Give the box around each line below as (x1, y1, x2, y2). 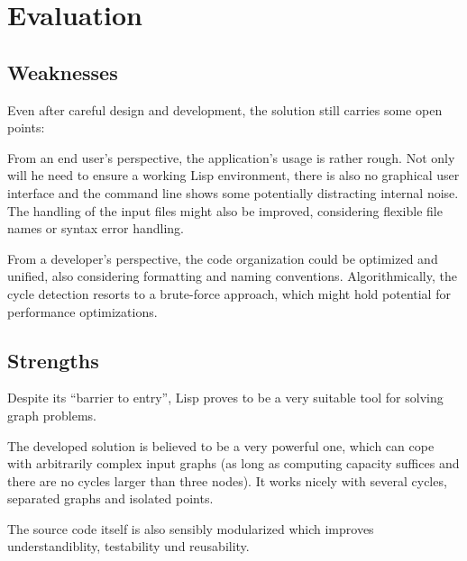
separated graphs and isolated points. (7, 489, 214, 508)
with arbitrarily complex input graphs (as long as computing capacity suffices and (7, 454, 460, 473)
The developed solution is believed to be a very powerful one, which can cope (7, 436, 435, 455)
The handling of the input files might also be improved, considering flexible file (7, 201, 443, 220)
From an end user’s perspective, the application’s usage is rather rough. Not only (7, 148, 455, 167)
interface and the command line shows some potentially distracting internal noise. (7, 183, 459, 202)
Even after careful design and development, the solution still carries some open (7, 100, 443, 119)
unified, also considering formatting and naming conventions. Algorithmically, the (7, 267, 457, 285)
